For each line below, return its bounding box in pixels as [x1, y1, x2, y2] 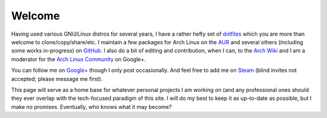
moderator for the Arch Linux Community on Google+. [11, 55, 147, 63]
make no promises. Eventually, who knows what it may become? [11, 103, 172, 110]
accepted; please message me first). [11, 75, 103, 82]
